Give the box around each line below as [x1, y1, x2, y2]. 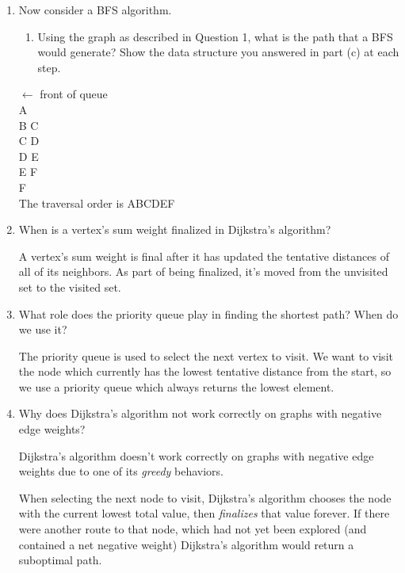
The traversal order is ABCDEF [18, 194, 175, 211]
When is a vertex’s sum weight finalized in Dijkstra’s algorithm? [18, 221, 331, 238]
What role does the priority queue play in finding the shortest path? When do [18, 305, 399, 322]
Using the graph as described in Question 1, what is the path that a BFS [37, 28, 393, 44]
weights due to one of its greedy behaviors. [18, 463, 224, 479]
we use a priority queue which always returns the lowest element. [18, 378, 334, 395]
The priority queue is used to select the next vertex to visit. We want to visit [18, 347, 393, 364]
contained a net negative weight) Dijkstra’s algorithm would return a [18, 536, 354, 552]
